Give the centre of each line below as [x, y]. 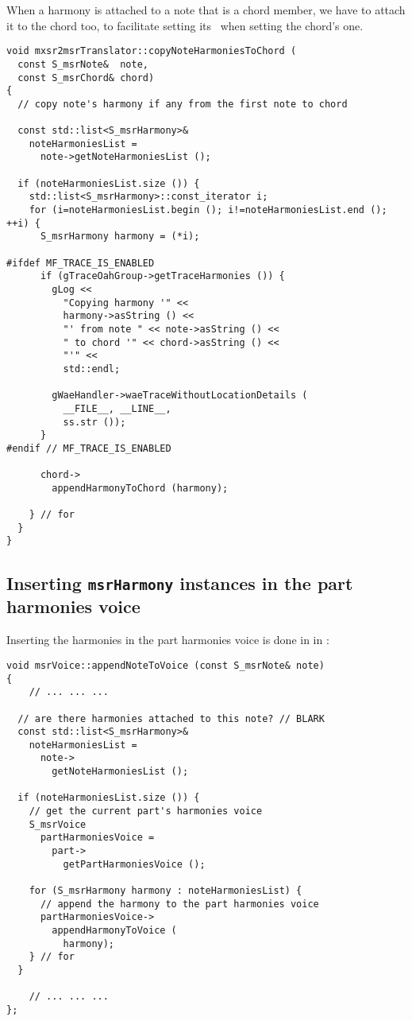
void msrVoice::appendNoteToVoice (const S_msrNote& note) [166, 665]
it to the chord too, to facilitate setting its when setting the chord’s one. [185, 25]
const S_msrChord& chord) [86, 78]
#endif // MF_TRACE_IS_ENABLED [89, 448]
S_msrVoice [58, 824]
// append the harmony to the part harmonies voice [179, 904]
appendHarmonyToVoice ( [114, 931]
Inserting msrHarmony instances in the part [180, 582]
